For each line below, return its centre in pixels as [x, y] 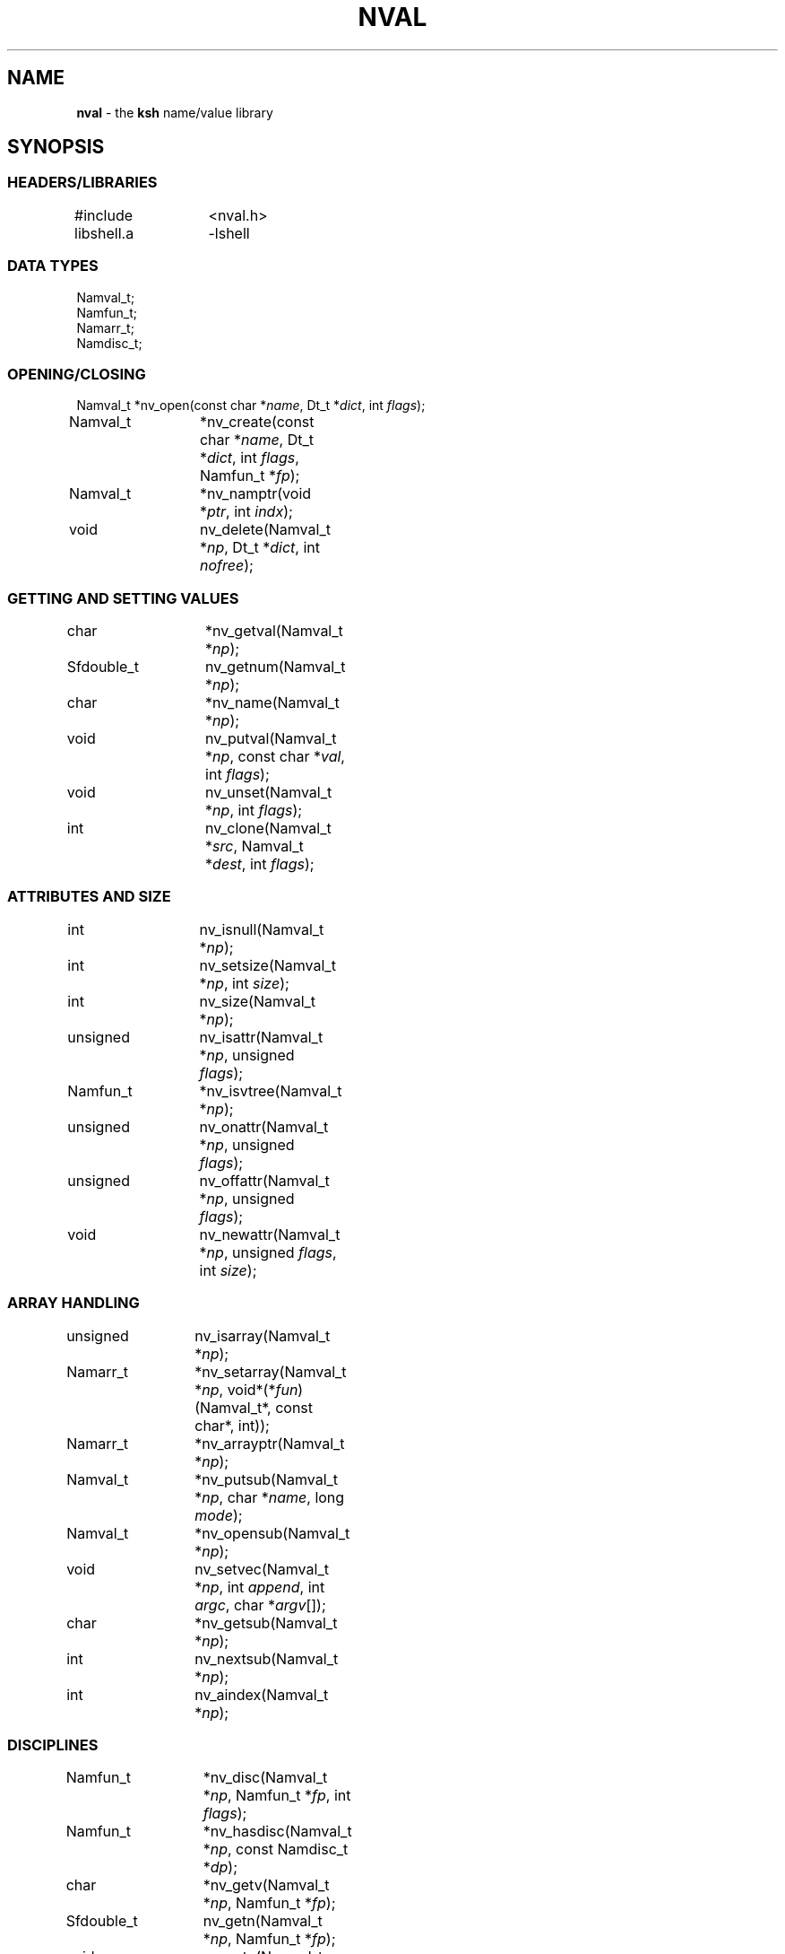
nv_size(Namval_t [258, 1001]
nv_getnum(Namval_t [276, 667]
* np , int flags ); [254, 811]
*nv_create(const [257, 422]
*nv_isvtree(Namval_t [271, 1090]
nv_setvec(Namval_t [262, 1569]
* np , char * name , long [270, 1497]
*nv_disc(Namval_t [265, 1778]
